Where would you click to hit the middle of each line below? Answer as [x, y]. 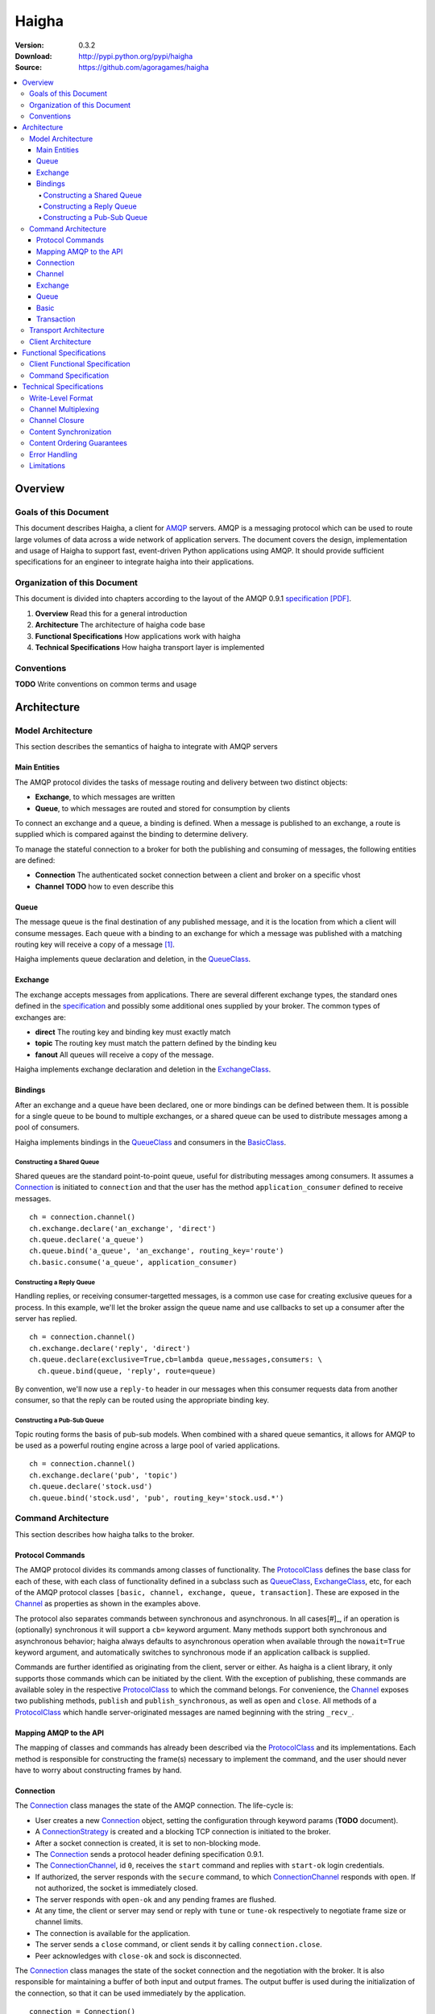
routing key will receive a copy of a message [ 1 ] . [95, 945]
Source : [29, 68]
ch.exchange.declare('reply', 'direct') [110, 1348]
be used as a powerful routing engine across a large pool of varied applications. [147, 1445]
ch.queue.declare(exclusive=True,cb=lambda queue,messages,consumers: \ [176, 1360]
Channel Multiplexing [64, 409]
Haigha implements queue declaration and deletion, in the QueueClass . [133, 959]
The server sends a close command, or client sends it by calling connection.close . [178, 1945]
